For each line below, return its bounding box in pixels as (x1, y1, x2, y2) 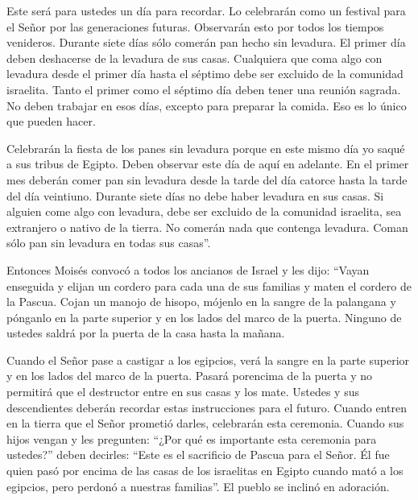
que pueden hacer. (6, 113, 96, 130)
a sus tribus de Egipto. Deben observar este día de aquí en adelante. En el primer (6, 155, 409, 172)
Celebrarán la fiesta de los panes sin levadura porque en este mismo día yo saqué (6, 139, 405, 156)
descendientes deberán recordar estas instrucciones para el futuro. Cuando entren (6, 399, 407, 415)
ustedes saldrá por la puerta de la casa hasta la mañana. (6, 324, 285, 341)
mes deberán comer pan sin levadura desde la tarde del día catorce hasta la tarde (6, 171, 408, 188)
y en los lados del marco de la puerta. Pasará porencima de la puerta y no (6, 367, 373, 384)
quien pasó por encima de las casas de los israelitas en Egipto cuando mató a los (6, 462, 404, 479)
